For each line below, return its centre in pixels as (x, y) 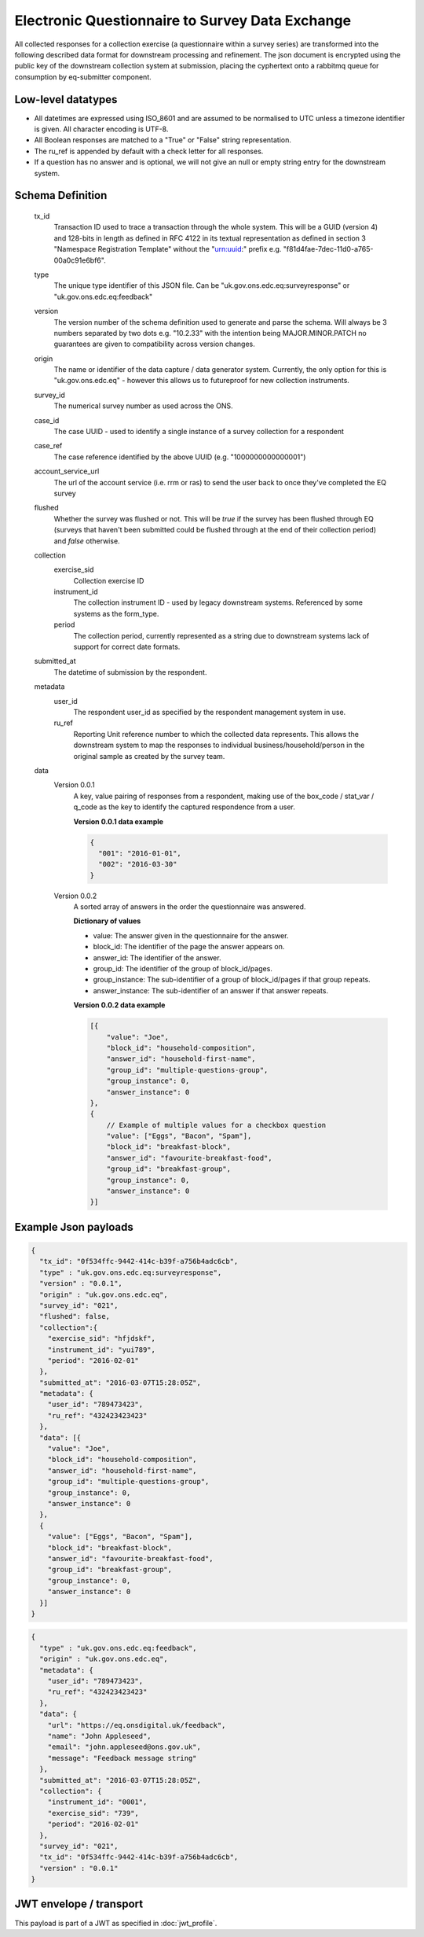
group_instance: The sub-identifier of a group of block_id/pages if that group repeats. (232, 980)
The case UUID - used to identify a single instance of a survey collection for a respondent (199, 432)
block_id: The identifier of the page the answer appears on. (189, 947)
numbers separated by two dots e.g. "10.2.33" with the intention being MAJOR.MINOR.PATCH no (210, 333)
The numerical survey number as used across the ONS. (143, 406)
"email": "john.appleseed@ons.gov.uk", (124, 1747)
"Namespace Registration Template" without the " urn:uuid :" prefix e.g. (168, 249)
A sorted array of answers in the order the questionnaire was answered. (190, 907)
